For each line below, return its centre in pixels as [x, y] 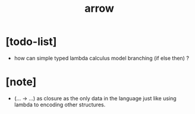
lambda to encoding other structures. [60, 105]
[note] [21, 82]
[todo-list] [31, 42]
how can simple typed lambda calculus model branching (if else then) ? [102, 58]
